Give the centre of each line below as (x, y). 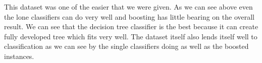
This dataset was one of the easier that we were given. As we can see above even (128, 7)
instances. (19, 56)
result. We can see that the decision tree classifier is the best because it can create (131, 26)
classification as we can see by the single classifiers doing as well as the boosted (126, 46)
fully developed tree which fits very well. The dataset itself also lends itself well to (131, 36)
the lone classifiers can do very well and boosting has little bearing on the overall (129, 16)
